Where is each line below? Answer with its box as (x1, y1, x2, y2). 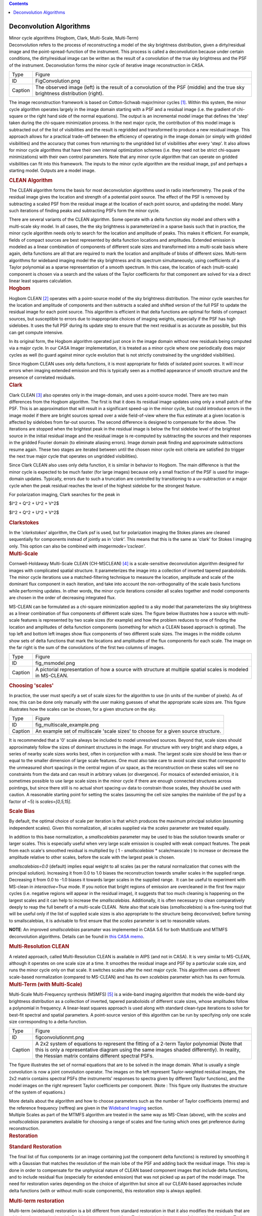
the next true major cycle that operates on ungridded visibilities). (9, 453, 138, 459)
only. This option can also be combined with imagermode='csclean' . (9, 543, 146, 549)
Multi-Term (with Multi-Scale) (9, 981, 82, 988)
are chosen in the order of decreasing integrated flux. (9, 595, 116, 601)
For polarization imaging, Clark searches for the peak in (9, 491, 120, 497)
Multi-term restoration (9, 1197, 65, 1204)
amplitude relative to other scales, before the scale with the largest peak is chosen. (9, 854, 175, 860)
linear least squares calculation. (9, 278, 73, 284)
